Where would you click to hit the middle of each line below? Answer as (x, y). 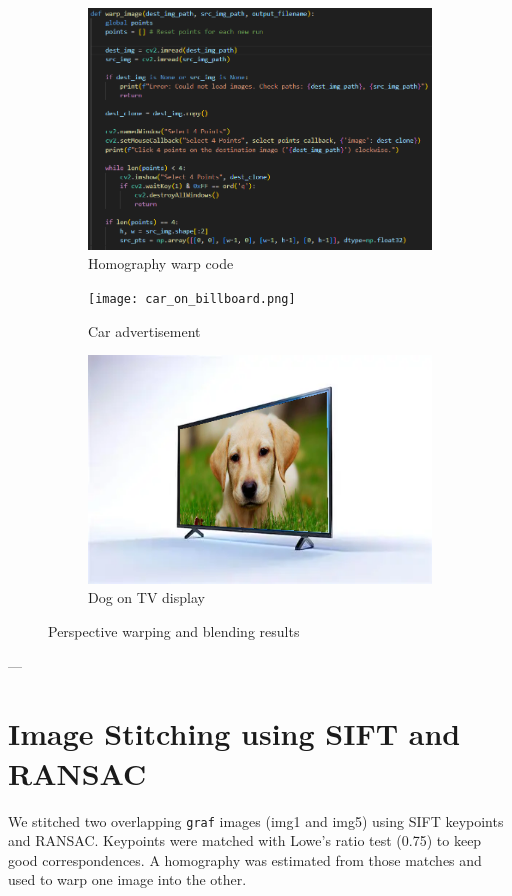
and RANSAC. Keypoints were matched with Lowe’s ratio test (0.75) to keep (245, 840)
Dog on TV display (146, 597)
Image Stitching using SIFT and (234, 733)
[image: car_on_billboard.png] (192, 298)
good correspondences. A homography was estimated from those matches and (245, 859)
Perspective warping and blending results (174, 631)
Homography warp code (161, 263)
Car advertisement (144, 330)
